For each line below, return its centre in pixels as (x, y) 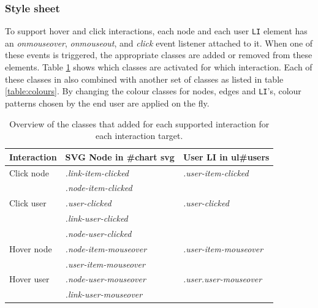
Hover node (31, 248)
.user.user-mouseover (222, 279)
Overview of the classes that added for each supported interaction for (139, 123)
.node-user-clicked (98, 233)
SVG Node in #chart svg (120, 156)
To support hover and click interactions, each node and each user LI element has (156, 31)
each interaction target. (139, 136)
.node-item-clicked (99, 188)
